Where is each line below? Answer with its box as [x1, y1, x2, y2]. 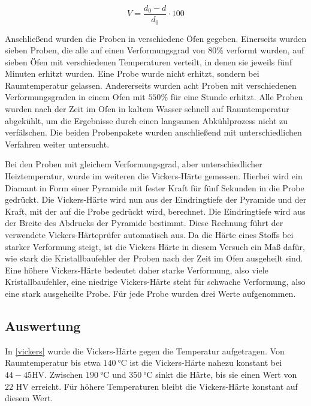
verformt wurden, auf [226, 44, 304, 56]
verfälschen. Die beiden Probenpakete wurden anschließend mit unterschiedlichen [5, 126, 302, 139]
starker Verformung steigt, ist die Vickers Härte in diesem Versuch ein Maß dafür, [5, 240, 305, 252]
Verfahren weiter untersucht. [5, 137, 110, 150]
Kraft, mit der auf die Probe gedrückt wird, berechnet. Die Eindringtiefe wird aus [5, 204, 306, 217]
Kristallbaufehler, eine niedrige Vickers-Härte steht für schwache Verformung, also [5, 275, 306, 288]
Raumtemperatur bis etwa [5, 356, 101, 369]
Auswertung [5, 316, 81, 335]
